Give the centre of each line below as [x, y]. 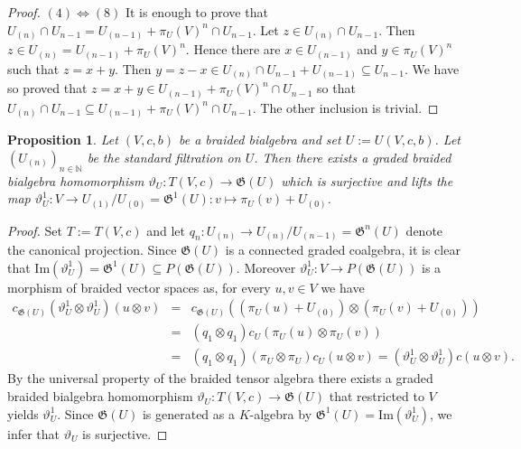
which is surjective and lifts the [367, 180]
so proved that [47, 88]
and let [166, 230]
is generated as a [188, 413]
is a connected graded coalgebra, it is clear [343, 250]
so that [336, 88]
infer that [34, 433]
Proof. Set [35, 230]
